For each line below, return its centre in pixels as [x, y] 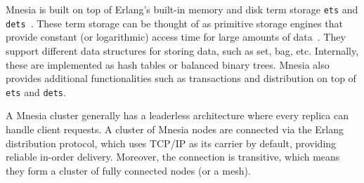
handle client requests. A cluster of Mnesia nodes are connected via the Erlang [175, 129]
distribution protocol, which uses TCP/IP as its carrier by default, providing [171, 143]
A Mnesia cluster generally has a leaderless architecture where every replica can [177, 115]
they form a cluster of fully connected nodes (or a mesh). [128, 170]
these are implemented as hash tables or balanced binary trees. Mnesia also [168, 64]
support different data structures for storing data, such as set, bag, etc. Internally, [182, 50]
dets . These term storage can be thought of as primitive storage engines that [174, 23]
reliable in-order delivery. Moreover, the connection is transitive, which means [173, 157]
